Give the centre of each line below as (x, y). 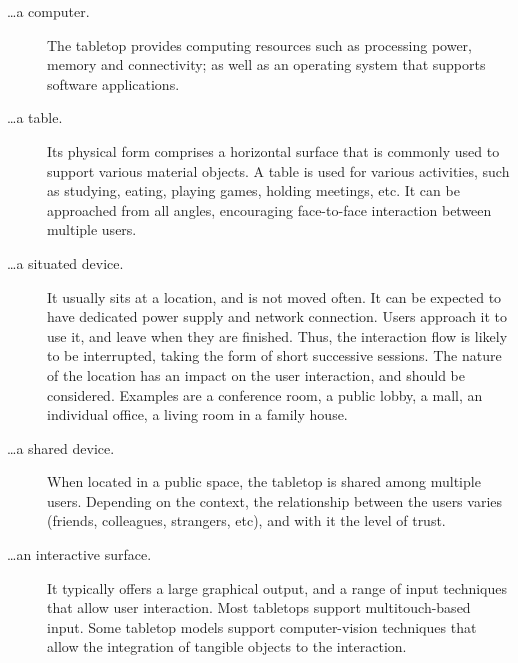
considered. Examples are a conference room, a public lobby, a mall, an (265, 394)
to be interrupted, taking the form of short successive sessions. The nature (274, 355)
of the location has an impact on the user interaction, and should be (256, 374)
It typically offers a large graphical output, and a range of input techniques (277, 587)
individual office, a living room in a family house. (197, 414)
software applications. (113, 83)
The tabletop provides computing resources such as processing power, (259, 44)
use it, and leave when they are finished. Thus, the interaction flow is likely (277, 335)
